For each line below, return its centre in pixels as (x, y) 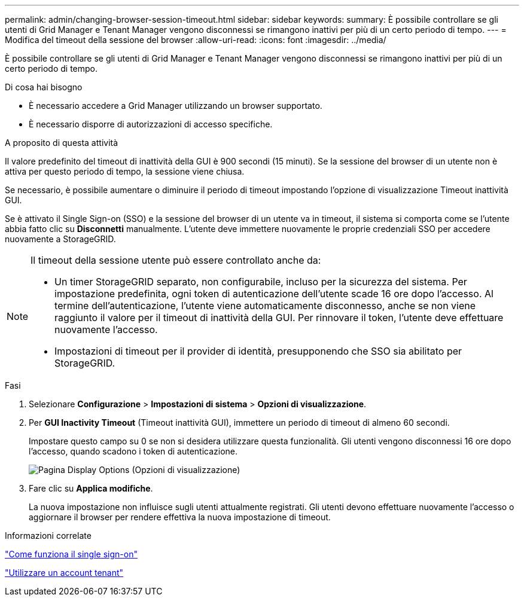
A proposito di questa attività (62, 143)
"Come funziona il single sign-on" (71, 554)
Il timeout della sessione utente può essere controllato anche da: (176, 260)
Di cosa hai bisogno (44, 87)
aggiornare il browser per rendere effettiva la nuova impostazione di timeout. (180, 517)
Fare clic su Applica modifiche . (91, 488)
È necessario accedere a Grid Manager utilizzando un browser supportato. (176, 106)
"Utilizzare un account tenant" (64, 573)
